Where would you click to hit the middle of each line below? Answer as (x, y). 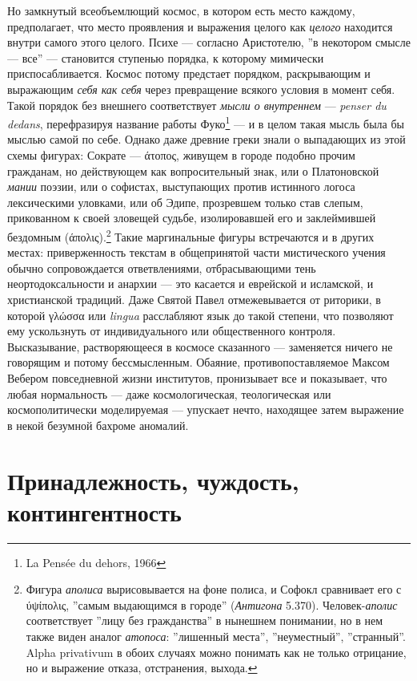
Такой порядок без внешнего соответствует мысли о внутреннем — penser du (197, 105)
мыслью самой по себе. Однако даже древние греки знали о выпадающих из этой (206, 139)
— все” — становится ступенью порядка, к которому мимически (166, 57)
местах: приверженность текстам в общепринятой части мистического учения (196, 252)
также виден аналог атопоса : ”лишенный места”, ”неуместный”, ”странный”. (216, 636)
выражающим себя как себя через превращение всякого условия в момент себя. (201, 89)
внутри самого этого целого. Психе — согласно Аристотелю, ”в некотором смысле (209, 42)
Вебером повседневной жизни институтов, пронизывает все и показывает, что (197, 377)
